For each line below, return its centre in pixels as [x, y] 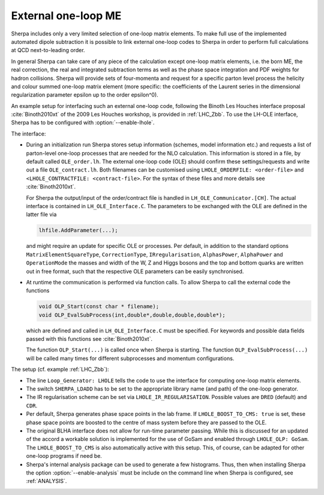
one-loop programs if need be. [64, 456]
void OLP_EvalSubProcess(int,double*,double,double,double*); [132, 315]
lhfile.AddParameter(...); [78, 230]
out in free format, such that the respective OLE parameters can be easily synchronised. [135, 271]
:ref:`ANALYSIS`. [46, 481]
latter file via [41, 214]
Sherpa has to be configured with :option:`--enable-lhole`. [83, 122]
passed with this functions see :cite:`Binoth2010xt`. [89, 339]
